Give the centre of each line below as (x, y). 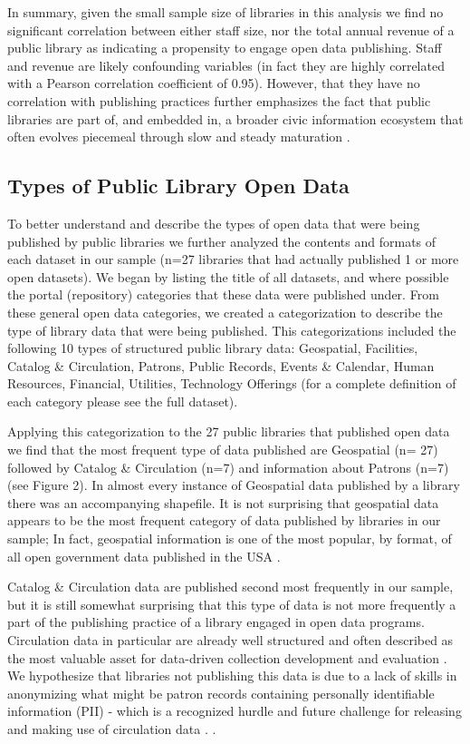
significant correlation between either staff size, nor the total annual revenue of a (231, 29)
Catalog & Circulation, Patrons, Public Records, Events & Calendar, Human (221, 365)
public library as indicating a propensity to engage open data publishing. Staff (225, 48)
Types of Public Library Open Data (178, 186)
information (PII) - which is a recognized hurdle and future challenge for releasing (235, 711)
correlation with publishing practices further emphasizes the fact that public (219, 100)
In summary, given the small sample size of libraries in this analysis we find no (225, 12)
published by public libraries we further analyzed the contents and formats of (222, 241)
